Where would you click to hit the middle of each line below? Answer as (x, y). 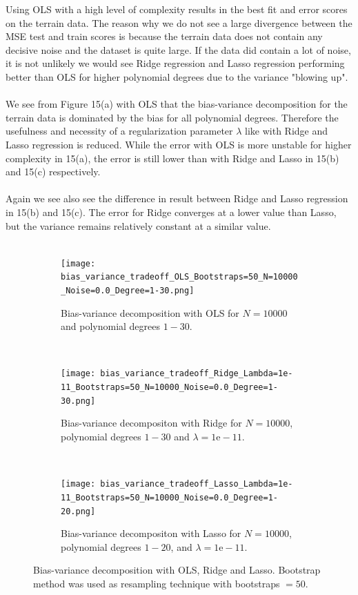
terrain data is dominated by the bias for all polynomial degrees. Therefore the (172, 117)
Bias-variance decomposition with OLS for (150, 312)
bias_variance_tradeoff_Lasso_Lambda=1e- (197, 484)
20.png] (78, 511)
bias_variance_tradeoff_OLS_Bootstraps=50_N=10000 (179, 277)
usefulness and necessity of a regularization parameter (119, 131)
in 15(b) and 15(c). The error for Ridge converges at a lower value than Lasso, (171, 212)
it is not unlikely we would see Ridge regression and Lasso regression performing (175, 63)
